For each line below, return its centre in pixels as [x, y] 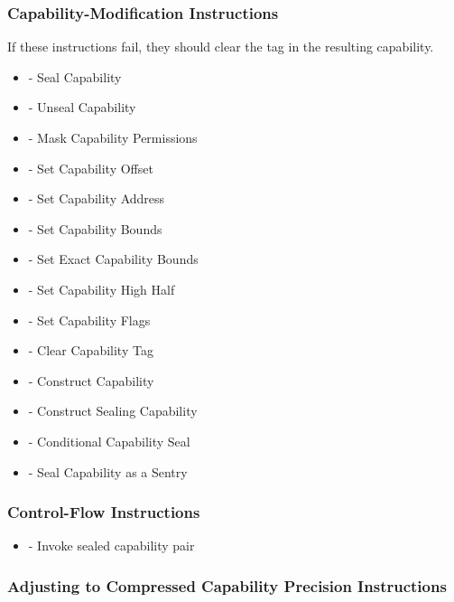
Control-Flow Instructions [104, 512]
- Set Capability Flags [89, 320]
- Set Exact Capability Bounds [113, 259]
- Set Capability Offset [91, 168]
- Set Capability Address [97, 198]
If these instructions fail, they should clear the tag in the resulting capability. [221, 47]
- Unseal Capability [82, 107]
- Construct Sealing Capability [113, 411]
